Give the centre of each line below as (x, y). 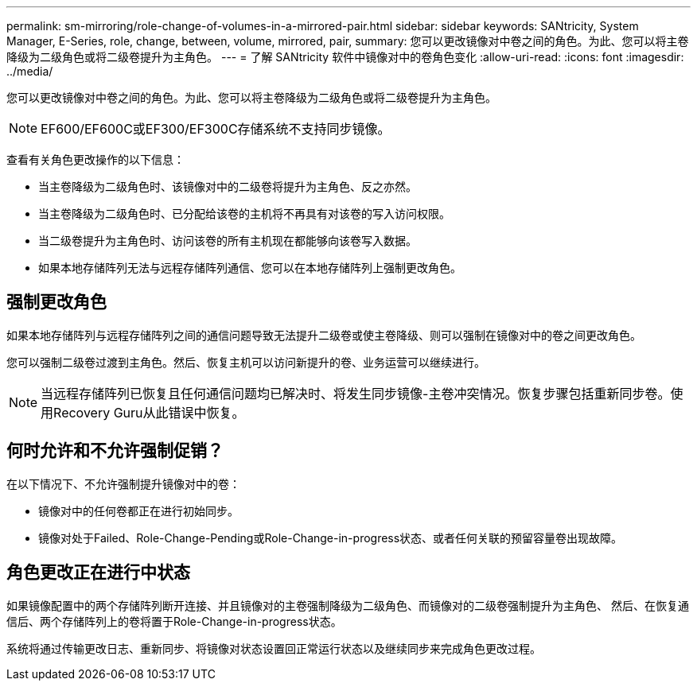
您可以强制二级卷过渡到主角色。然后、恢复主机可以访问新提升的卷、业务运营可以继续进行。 (246, 362)
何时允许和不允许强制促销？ (115, 451)
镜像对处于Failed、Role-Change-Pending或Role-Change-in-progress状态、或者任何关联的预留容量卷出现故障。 (331, 538)
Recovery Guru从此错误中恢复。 (149, 412)
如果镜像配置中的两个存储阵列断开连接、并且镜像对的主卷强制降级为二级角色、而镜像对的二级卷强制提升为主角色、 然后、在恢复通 (348, 605)
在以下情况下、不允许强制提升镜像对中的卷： (123, 483)
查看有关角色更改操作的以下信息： (95, 159)
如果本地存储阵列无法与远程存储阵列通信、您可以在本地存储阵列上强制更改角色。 (250, 268)
